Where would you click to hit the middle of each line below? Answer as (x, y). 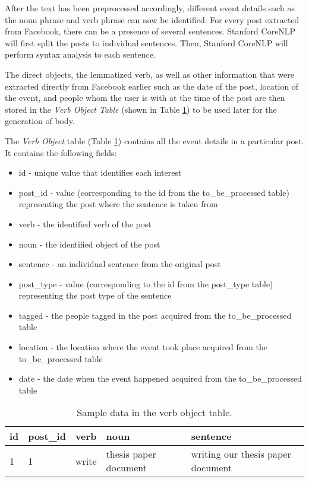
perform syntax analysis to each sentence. (80, 54)
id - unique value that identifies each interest (100, 172)
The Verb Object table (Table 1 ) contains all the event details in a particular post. (154, 140)
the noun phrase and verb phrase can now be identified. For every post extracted (152, 19)
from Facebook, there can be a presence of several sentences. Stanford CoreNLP (150, 31)
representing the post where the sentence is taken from (118, 204)
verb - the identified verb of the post (85, 223)
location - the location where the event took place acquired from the (143, 347)
